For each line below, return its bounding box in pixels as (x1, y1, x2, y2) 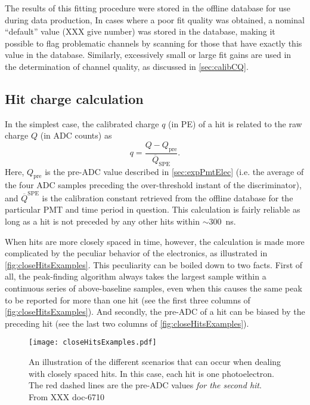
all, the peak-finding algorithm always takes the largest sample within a (5, 270, 266, 283)
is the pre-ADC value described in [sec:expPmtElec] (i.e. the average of (45, 165, 304, 177)
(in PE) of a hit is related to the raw (168, 117, 302, 130)
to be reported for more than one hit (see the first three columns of (5, 293, 250, 306)
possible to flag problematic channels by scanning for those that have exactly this (5, 36, 302, 49)
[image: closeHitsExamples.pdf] (29, 338, 157, 347)
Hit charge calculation (5, 89, 144, 108)
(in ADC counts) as (40, 129, 112, 142)
